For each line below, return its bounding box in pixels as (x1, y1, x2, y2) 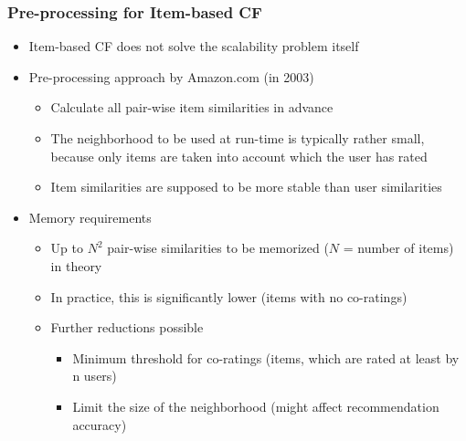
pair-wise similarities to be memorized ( (107, 238, 329, 257)
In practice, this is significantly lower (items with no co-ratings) (50, 287, 408, 306)
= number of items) (343, 238, 454, 257)
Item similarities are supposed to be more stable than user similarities (50, 177, 442, 196)
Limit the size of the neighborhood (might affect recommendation (72, 396, 440, 415)
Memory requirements (28, 207, 152, 226)
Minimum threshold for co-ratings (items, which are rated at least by (72, 348, 460, 367)
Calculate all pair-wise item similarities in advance (50, 98, 334, 117)
